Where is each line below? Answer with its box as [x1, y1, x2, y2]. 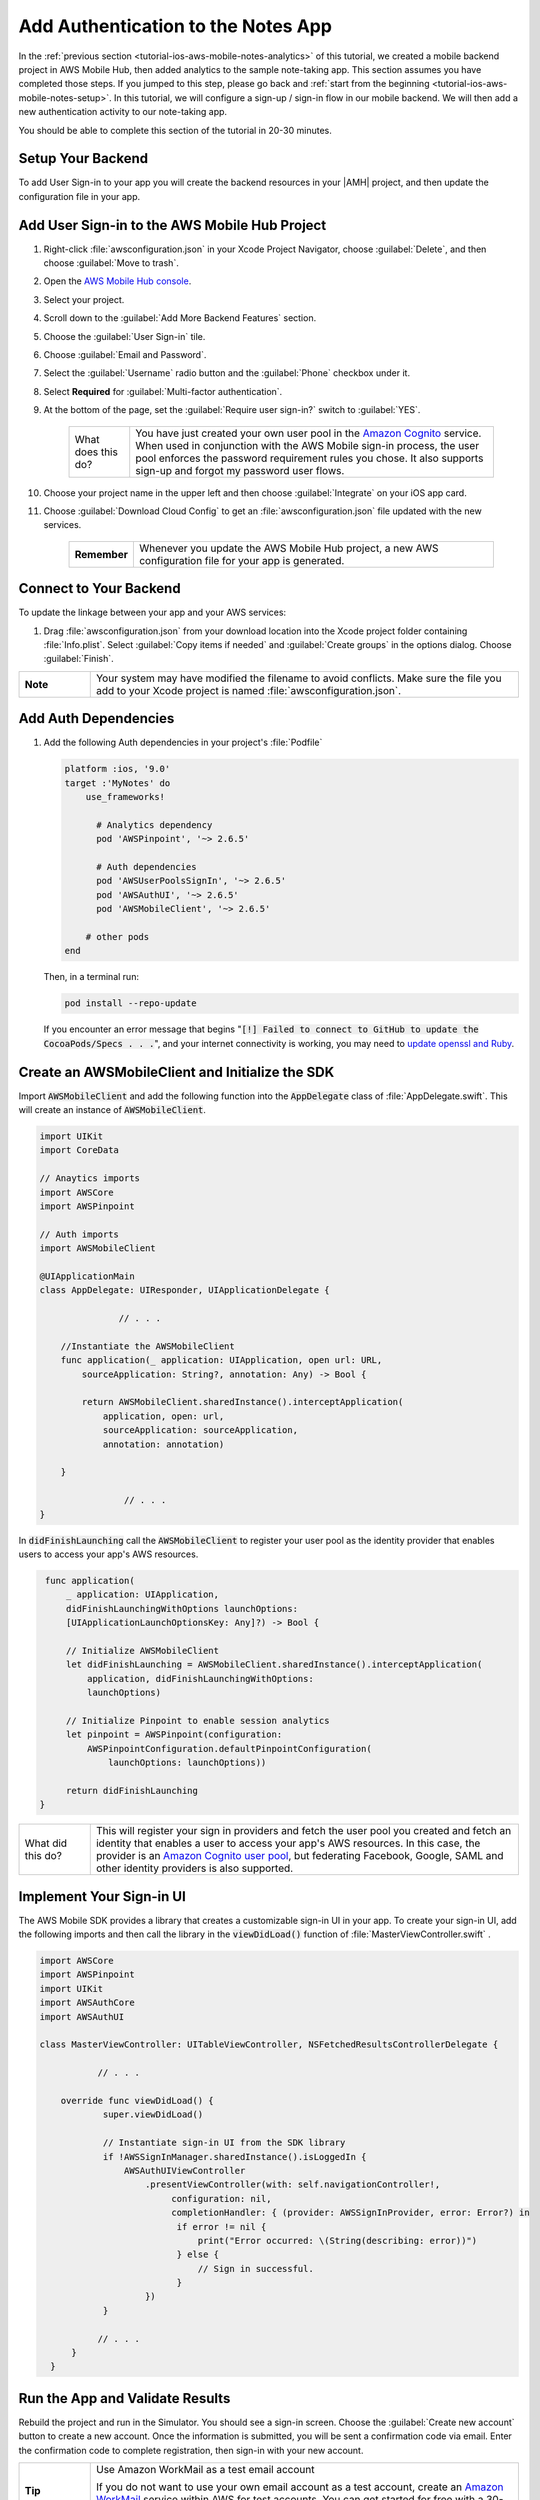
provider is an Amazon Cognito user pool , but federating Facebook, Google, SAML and [95, 1849, 504, 1863]
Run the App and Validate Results [18, 2390, 231, 2407]
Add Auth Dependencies [18, 710, 175, 727]
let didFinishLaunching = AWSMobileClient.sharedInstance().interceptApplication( [65, 1659, 483, 1670]
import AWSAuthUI [39, 2011, 125, 2022]
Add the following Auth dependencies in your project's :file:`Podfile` [43, 736, 323, 749]
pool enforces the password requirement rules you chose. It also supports [135, 451, 484, 465]
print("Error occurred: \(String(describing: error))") [197, 2235, 478, 2246]
